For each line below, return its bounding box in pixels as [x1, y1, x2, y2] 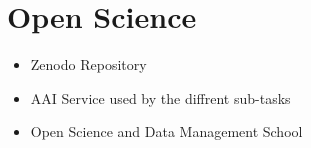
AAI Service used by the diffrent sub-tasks [30, 87, 291, 108]
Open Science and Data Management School [30, 121, 303, 142]
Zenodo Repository [30, 54, 147, 75]
